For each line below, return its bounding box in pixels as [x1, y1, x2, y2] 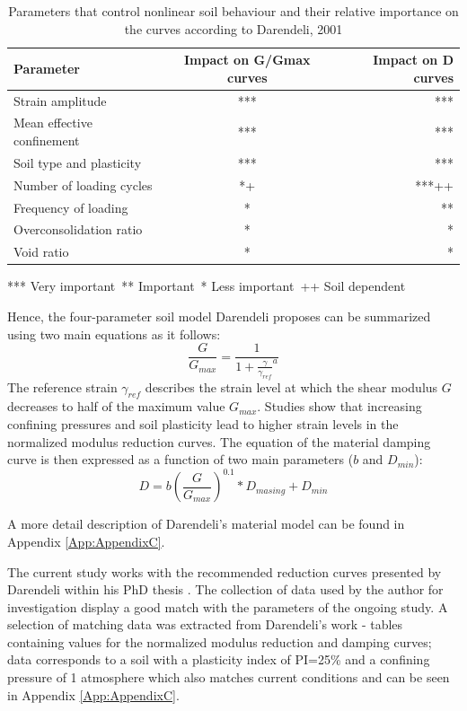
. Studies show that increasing [257, 397, 422, 416]
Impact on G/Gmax [184, 50, 311, 69]
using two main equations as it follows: [7, 324, 221, 343]
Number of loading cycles [13, 175, 153, 194]
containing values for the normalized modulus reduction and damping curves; [7, 632, 432, 651]
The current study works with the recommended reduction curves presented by [7, 562, 442, 581]
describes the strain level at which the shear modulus [145, 377, 438, 396]
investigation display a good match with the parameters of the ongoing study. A [7, 597, 448, 616]
